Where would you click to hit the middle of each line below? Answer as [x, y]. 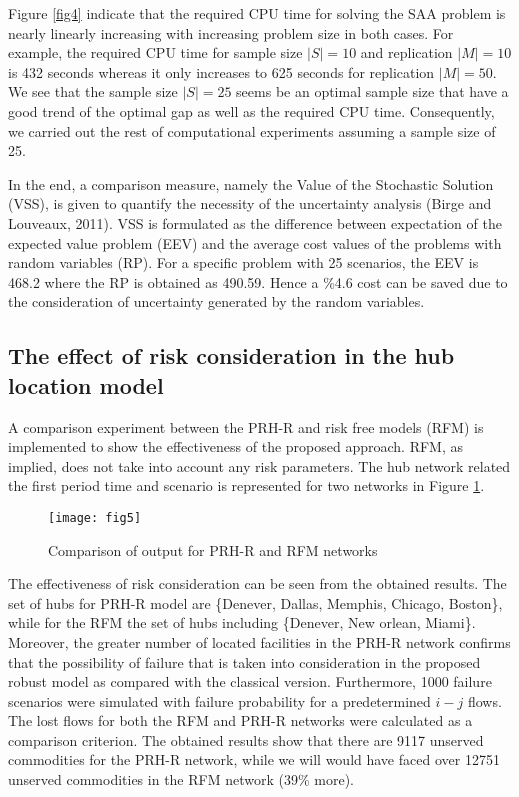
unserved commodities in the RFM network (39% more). [181, 779]
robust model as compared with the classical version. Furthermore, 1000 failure [250, 681]
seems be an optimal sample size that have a [372, 91]
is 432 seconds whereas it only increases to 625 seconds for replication [221, 71]
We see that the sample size [93, 91]
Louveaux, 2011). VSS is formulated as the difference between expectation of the [255, 222]
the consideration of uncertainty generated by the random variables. [216, 301]
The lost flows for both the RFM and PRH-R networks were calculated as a [240, 720]
